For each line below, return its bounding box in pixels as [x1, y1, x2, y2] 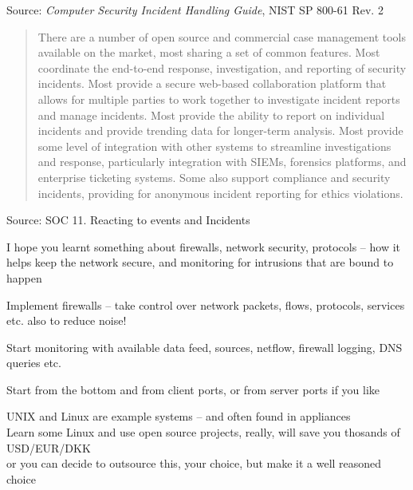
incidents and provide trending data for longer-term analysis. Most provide [37, 122, 403, 139]
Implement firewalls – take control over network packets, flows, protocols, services [6, 296, 405, 313]
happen [6, 269, 42, 286]
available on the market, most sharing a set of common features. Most [37, 44, 380, 61]
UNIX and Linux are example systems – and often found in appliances [6, 408, 351, 425]
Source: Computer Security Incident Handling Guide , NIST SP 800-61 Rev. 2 [6, 2, 383, 18]
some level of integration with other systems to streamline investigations [37, 137, 391, 154]
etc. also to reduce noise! [6, 312, 127, 329]
